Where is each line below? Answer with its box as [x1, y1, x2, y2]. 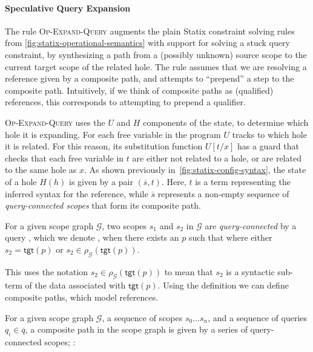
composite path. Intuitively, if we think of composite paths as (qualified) [5, 83, 274, 96]
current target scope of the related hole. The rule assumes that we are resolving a [5, 60, 307, 73]
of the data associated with [25, 279, 126, 292]
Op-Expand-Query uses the [5, 116, 105, 128]
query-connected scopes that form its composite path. [5, 199, 201, 212]
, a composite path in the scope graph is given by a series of [25, 323, 248, 336]
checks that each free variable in [5, 151, 124, 164]
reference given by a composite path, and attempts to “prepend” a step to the [5, 72, 294, 85]
